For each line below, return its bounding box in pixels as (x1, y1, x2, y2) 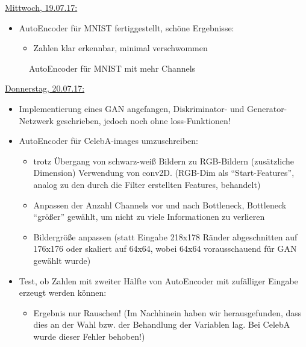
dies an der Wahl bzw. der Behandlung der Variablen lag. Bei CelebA (33, 318, 290, 331)
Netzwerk (19, 114, 54, 127)
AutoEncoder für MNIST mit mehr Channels (29, 61, 196, 74)
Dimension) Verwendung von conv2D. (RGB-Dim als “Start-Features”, (33, 166, 295, 179)
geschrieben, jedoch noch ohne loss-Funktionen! (56, 114, 231, 127)
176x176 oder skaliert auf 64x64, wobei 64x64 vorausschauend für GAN (33, 242, 297, 255)
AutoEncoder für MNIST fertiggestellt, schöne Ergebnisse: (19, 21, 234, 34)
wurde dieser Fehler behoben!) (33, 330, 145, 342)
